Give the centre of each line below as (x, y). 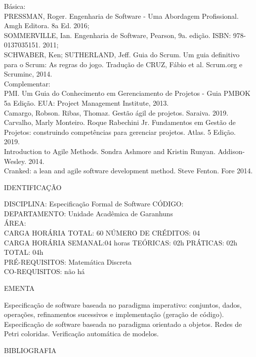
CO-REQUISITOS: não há (44, 271)
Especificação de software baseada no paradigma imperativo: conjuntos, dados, (123, 304)
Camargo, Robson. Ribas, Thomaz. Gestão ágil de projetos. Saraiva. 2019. (116, 112)
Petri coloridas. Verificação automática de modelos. (82, 334)
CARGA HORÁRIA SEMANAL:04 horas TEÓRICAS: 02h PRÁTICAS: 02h (121, 242)
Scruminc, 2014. (28, 74)
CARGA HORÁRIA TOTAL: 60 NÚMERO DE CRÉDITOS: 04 (102, 233)
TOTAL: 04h (24, 252)
